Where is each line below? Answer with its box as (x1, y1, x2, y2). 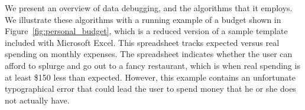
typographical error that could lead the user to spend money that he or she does (5, 82, 296, 95)
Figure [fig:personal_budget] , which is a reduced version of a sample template (5, 25, 288, 37)
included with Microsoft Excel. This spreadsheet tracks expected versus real (5, 36, 280, 48)
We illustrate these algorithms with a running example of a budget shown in (5, 13, 281, 25)
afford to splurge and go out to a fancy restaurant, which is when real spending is (5, 59, 300, 71)
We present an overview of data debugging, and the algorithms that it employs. (5, 2, 293, 14)
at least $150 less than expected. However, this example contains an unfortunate (5, 71, 296, 83)
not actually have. (5, 94, 70, 106)
